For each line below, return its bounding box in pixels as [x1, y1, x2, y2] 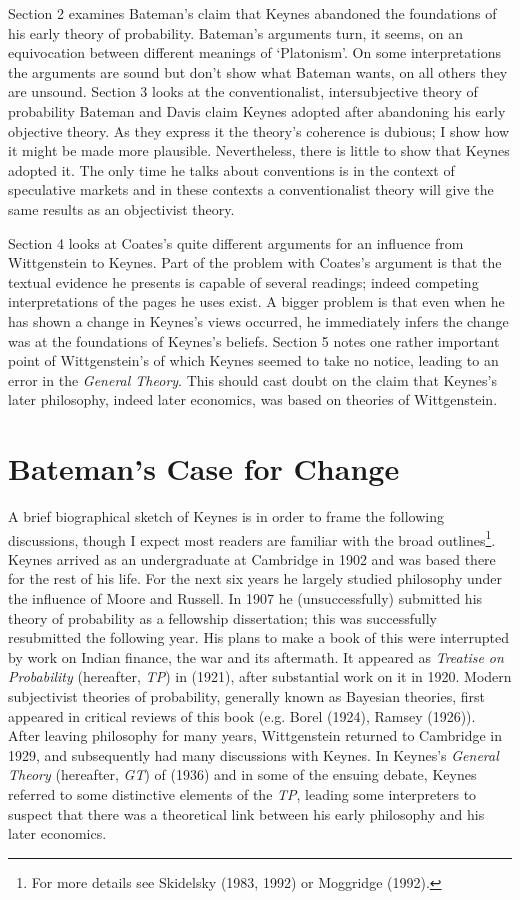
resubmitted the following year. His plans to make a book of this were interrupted [8, 627, 510, 648]
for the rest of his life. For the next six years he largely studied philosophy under [8, 568, 503, 589]
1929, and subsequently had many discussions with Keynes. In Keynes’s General [8, 744, 499, 765]
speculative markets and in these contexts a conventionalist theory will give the [8, 179, 494, 200]
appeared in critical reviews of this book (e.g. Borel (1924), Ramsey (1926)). [8, 705, 476, 726]
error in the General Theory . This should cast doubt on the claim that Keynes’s [8, 369, 497, 390]
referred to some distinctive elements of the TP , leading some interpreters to [8, 783, 477, 804]
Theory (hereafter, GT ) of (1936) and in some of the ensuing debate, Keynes [8, 764, 477, 785]
